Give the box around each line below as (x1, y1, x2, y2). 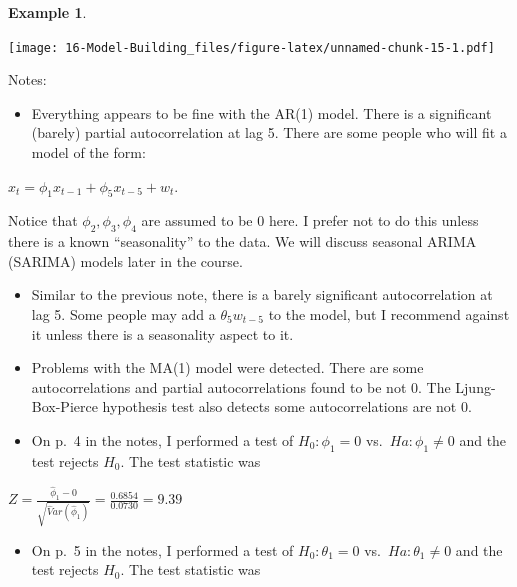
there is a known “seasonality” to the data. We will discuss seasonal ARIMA (8, 231, 477, 252)
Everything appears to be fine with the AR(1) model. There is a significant (31, 102, 492, 123)
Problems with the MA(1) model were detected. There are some (31, 357, 424, 378)
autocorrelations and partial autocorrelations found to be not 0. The (31, 376, 451, 397)
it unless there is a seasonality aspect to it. (31, 323, 294, 344)
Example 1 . (8, 2, 87, 22)
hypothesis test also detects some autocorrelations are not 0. (102, 396, 472, 417)
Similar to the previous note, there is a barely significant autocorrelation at (31, 284, 493, 305)
